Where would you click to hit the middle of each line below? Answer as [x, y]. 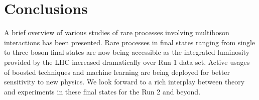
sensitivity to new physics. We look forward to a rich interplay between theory [124, 82]
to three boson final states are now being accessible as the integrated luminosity [127, 52]
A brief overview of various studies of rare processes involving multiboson [117, 32]
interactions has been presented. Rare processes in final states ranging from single [130, 42]
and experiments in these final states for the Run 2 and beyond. [102, 91]
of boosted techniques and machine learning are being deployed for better [117, 72]
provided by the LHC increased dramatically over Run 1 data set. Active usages [127, 62]
